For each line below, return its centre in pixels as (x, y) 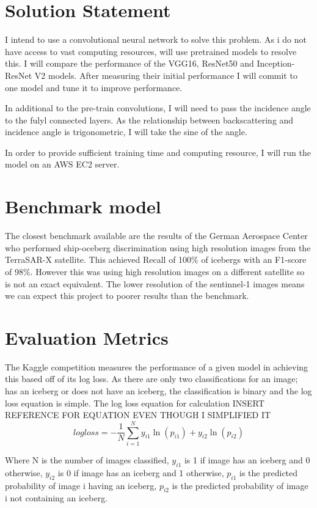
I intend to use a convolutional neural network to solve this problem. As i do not (156, 39)
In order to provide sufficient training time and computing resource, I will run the (158, 152)
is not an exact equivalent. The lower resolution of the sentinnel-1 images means (155, 283)
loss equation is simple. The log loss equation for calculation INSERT (135, 403)
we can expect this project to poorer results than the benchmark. (127, 296)
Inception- (276, 63)
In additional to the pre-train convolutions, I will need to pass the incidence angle (158, 108)
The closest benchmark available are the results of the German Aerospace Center (156, 236)
